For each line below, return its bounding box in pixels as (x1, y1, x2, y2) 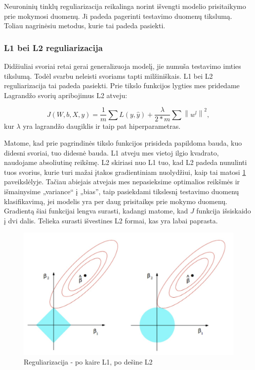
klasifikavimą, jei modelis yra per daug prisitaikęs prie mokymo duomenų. (4, 196, 227, 206)
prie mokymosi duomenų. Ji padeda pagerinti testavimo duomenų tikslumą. (4, 10, 232, 21)
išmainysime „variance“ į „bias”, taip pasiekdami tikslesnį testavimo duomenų (4, 186, 239, 196)
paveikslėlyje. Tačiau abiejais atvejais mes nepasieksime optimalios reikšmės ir (4, 176, 240, 187)
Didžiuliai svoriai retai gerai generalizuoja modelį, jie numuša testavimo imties (4, 61, 241, 71)
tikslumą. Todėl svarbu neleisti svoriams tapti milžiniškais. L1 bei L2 (4, 70, 213, 81)
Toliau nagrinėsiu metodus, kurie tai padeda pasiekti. (4, 20, 166, 31)
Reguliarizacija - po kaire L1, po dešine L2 (24, 357, 153, 367)
